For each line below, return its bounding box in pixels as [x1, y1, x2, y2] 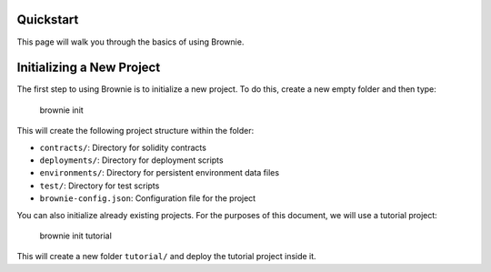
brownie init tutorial [39, 230, 113, 241]
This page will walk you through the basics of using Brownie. [16, 36, 245, 47]
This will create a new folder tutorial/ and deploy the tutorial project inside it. [16, 251, 317, 262]
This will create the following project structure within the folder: [16, 126, 255, 136]
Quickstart [16, 12, 79, 27]
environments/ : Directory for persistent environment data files [39, 167, 280, 178]
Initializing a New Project [16, 60, 161, 76]
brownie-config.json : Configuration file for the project [39, 193, 256, 204]
